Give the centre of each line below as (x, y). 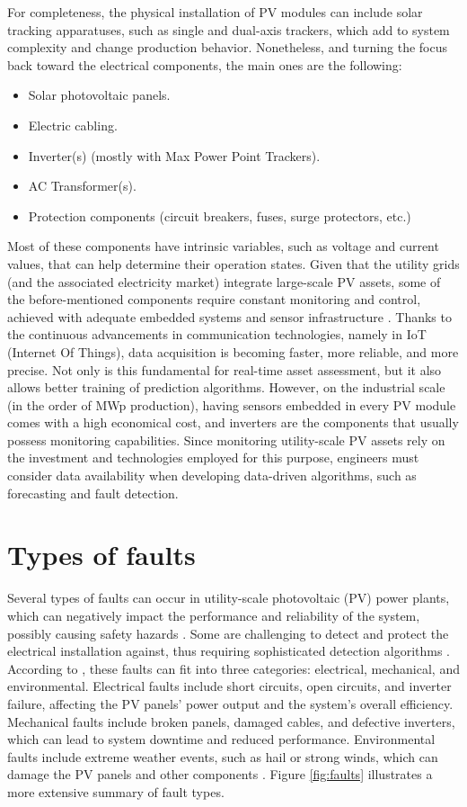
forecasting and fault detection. (93, 493)
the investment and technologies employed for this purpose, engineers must (213, 457)
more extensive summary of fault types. (116, 791)
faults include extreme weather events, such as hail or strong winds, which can (223, 756)
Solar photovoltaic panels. (99, 95)
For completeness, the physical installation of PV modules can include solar (215, 12)
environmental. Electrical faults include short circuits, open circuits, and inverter (229, 686)
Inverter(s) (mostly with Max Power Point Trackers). (174, 155)
